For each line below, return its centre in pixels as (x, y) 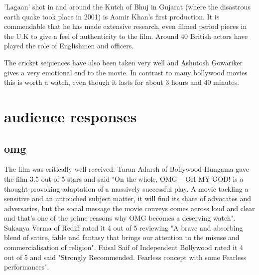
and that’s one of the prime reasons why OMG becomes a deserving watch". (120, 218)
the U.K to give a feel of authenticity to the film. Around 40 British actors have (126, 36)
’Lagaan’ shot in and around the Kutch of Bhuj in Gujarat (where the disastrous (127, 6)
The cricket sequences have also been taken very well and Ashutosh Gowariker (123, 62)
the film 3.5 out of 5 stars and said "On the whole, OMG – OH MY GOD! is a (124, 178)
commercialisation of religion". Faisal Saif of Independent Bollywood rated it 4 (124, 247)
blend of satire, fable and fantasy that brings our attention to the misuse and (122, 237)
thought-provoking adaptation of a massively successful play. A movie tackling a (126, 188)
